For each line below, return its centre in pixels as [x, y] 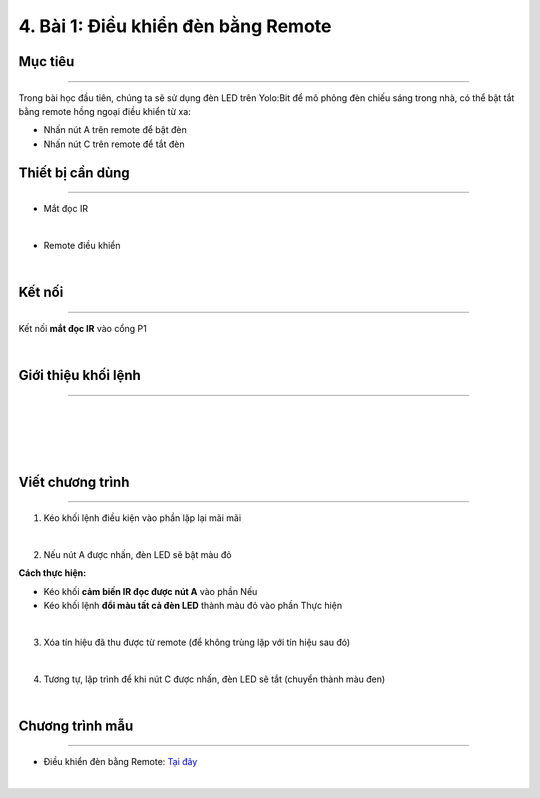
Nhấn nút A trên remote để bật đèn [115, 130]
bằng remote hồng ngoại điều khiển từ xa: [105, 111]
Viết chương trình [74, 481]
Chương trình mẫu [76, 725]
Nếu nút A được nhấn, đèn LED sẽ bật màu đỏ [137, 554]
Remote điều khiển [82, 245]
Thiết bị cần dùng [74, 172]
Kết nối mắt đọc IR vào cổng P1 [82, 328]
